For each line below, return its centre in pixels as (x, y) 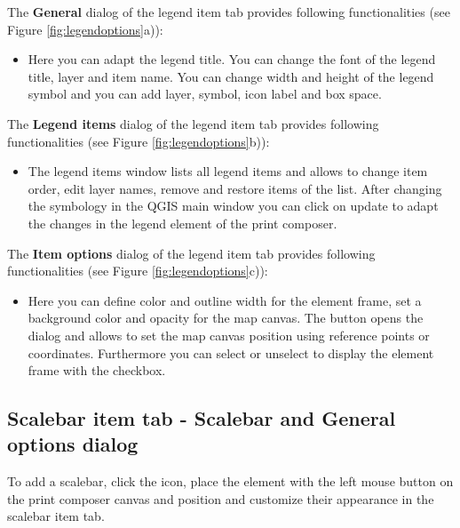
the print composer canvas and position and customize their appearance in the (221, 498)
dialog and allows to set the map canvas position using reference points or (229, 335)
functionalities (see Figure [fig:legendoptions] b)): (139, 141)
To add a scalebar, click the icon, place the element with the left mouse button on (230, 481)
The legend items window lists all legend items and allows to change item (228, 171)
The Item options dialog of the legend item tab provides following (191, 253)
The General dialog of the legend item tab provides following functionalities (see (229, 12)
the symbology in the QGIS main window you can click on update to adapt (233, 206)
